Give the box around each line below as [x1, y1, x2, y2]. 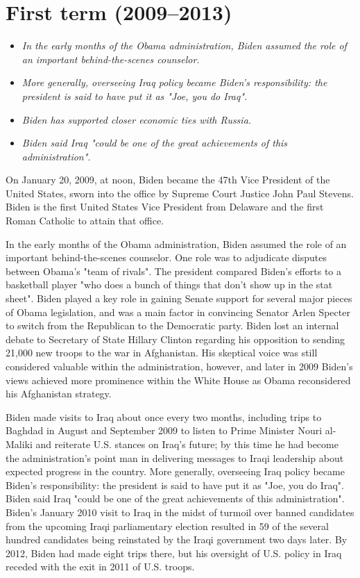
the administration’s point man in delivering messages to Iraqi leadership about [6, 450, 344, 465]
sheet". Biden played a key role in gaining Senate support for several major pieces [6, 291, 352, 306]
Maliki [6, 436, 33, 451]
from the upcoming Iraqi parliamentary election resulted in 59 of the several [6, 518, 329, 533]
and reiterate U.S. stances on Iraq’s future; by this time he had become [35, 436, 338, 451]
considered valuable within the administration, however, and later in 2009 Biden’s [6, 359, 353, 373]
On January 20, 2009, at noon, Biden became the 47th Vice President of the [6, 172, 330, 187]
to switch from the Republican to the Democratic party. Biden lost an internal [6, 318, 339, 333]
